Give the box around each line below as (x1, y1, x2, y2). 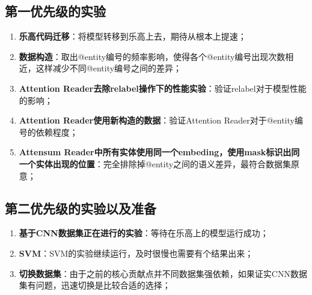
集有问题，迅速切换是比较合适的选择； (19, 279, 171, 291)
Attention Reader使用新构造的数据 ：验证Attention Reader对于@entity (19, 114, 295, 127)
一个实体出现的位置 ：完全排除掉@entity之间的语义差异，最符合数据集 (19, 157, 292, 170)
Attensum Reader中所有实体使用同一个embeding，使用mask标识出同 (19, 146, 300, 158)
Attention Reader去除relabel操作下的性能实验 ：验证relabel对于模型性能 (19, 82, 307, 94)
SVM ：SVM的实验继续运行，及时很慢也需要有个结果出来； (19, 246, 254, 259)
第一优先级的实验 (5, 2, 106, 20)
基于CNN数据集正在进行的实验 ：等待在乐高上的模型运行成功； (19, 227, 269, 239)
